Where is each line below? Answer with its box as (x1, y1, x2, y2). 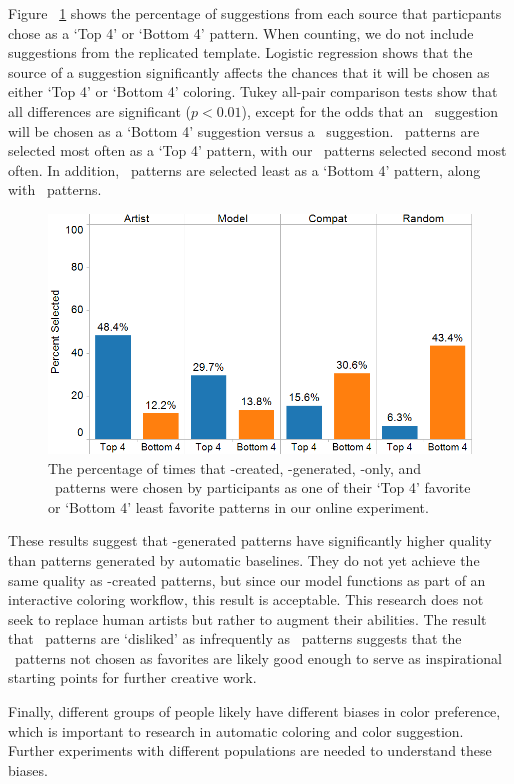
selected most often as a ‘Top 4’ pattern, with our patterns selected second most (8, 140, 507, 161)
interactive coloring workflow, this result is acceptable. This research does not (8, 589, 484, 610)
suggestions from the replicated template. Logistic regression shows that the (8, 42, 473, 63)
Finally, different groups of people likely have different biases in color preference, (8, 701, 501, 722)
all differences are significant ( (8, 100, 191, 121)
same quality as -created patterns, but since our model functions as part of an (8, 569, 486, 590)
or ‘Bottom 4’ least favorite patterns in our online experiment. (48, 496, 429, 517)
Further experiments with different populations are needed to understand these (8, 740, 492, 761)
